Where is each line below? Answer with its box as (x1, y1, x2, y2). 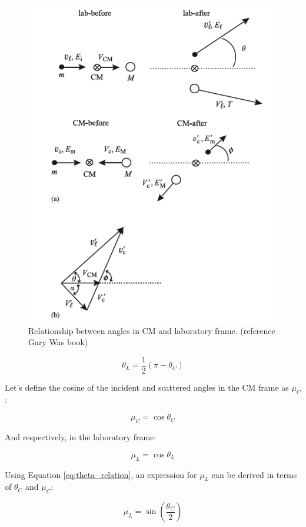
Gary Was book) (28, 336, 88, 348)
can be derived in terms (211, 468, 297, 480)
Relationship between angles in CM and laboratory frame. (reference (28, 324, 275, 336)
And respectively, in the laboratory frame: (5, 431, 157, 443)
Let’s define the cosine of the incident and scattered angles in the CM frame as (5, 381, 289, 393)
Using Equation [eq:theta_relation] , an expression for (5, 468, 197, 480)
